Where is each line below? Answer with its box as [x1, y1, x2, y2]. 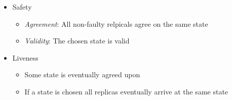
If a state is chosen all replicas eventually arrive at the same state [24, 86, 228, 96]
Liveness [12, 52, 38, 63]
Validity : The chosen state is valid [24, 35, 130, 46]
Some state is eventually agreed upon [24, 69, 140, 80]
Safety [12, 2, 32, 12]
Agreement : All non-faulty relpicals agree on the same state [24, 18, 208, 29]
